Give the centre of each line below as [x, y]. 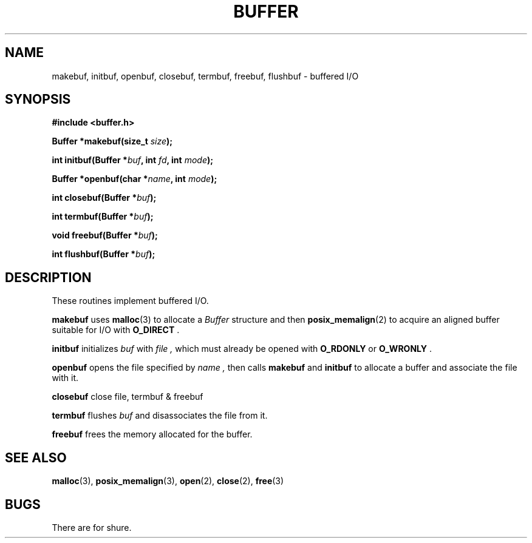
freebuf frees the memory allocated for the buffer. [152, 434]
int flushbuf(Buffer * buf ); [104, 254]
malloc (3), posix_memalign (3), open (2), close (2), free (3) [168, 481]
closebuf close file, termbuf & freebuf [128, 397]
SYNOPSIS [38, 99]
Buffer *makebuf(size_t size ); [112, 141]
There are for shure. [92, 527]
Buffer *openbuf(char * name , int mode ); [135, 179]
